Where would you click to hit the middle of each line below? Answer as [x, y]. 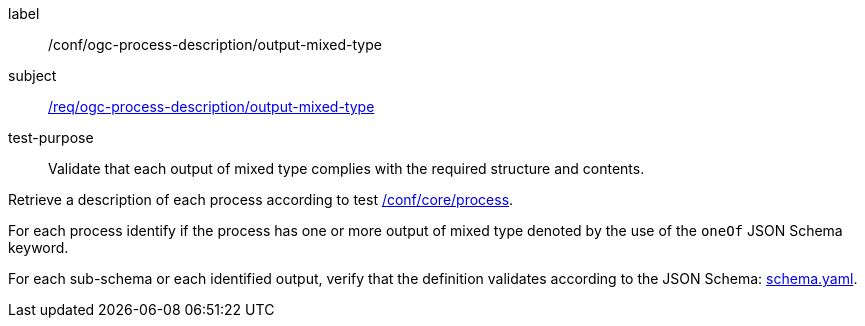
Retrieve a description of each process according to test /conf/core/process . [261, 199]
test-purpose [51, 137]
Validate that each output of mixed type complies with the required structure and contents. [346, 168]
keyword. [38, 247]
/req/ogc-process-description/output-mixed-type [211, 106]
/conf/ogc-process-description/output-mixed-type [215, 44]
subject [32, 75]
